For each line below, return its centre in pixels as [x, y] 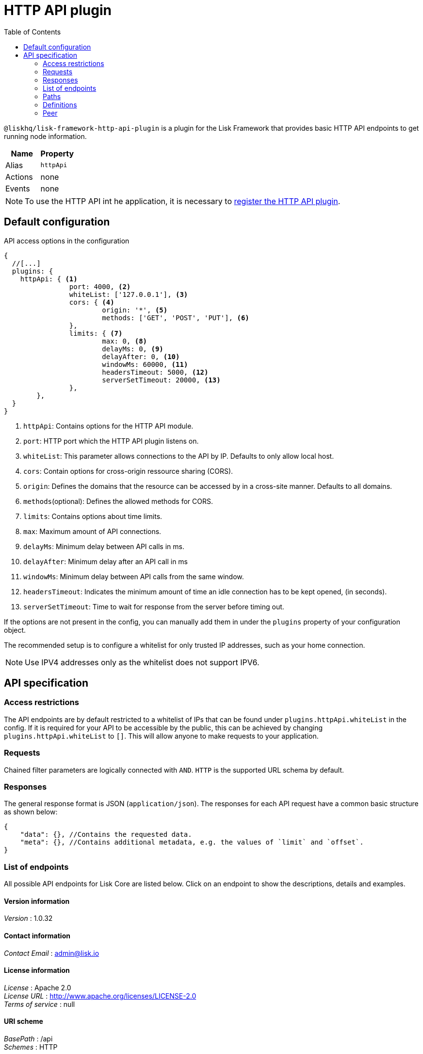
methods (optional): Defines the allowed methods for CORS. [118, 501]
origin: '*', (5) [135, 310]
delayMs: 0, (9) [133, 349]
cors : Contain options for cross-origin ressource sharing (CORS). [128, 471]
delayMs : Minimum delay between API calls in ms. [104, 546]
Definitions [60, 104]
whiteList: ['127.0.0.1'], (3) [129, 294]
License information [37, 970]
